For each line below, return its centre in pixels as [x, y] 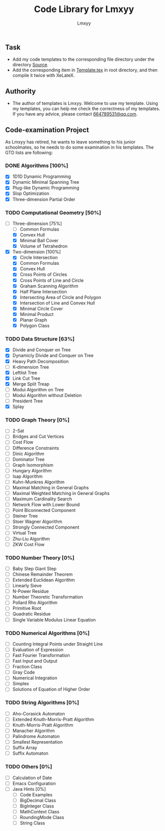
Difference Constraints [35, 448]
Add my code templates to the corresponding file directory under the [83, 59]
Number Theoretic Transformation [48, 597]
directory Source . [30, 65]
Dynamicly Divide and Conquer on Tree [53, 356]
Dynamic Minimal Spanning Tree [46, 182]
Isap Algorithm [27, 476]
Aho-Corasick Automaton [38, 713]
